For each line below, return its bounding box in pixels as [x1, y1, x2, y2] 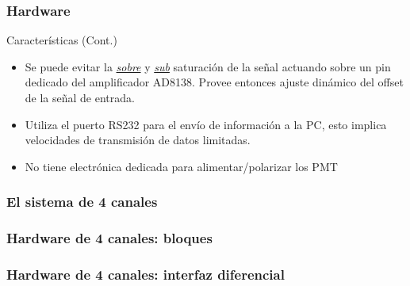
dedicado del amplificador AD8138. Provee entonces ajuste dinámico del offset [25, 74, 404, 90]
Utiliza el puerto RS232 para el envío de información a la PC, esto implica [25, 116, 387, 132]
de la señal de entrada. [25, 90, 135, 105]
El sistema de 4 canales [6, 192, 158, 212]
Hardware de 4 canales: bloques [6, 228, 213, 248]
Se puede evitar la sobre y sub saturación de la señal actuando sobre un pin [25, 58, 391, 74]
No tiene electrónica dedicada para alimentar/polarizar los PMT [25, 158, 338, 174]
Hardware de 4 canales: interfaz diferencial [6, 264, 285, 284]
